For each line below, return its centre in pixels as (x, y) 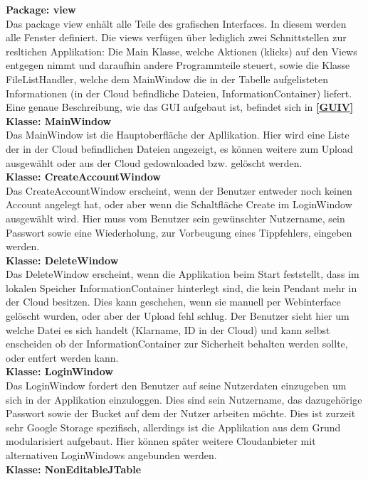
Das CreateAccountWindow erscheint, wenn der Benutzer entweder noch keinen (179, 190)
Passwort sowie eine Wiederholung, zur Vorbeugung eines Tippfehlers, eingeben (179, 232)
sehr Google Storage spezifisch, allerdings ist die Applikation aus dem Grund (173, 427)
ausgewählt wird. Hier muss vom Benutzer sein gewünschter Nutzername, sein (175, 218)
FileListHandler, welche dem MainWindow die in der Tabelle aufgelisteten (167, 79)
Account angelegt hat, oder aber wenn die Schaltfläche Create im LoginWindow (179, 204)
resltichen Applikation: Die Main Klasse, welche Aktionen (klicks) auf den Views (182, 51)
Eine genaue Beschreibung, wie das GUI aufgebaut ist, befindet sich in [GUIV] (180, 107)
